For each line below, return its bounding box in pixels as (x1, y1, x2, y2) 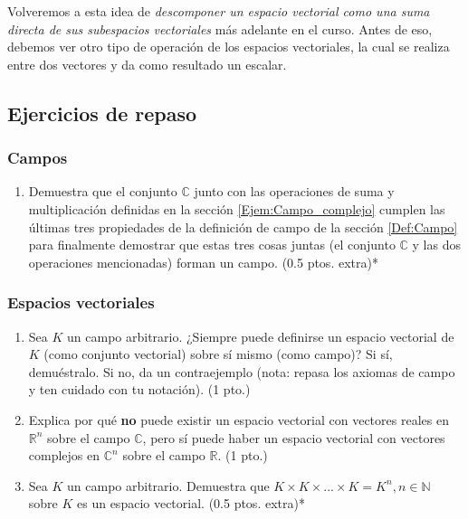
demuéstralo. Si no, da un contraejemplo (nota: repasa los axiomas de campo (28, 362, 455, 381)
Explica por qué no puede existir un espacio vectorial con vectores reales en (28, 410, 449, 429)
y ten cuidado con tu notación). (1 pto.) (28, 380, 251, 399)
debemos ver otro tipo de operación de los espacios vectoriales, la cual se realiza (7, 37, 450, 56)
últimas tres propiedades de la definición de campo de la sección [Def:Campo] (28, 217, 458, 236)
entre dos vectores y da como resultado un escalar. (7, 54, 287, 73)
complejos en (28, 446, 100, 465)
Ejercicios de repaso (7, 99, 197, 127)
